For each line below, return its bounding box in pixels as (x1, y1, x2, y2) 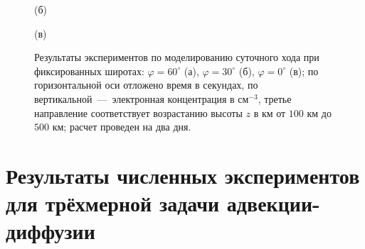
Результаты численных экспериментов (6, 160, 360, 189)
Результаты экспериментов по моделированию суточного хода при (34, 50, 319, 65)
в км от (253, 105, 286, 120)
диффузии (6, 216, 95, 245)
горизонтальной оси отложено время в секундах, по (34, 77, 258, 92)
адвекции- (226, 189, 320, 218)
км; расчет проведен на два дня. (52, 119, 191, 134)
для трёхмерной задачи (6, 189, 220, 218)
